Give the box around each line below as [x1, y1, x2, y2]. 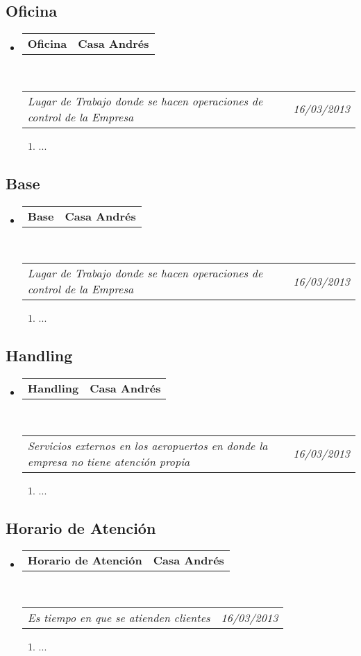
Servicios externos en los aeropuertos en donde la [27, 437, 268, 454]
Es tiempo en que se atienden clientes [27, 609, 210, 625]
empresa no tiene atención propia [27, 453, 190, 469]
